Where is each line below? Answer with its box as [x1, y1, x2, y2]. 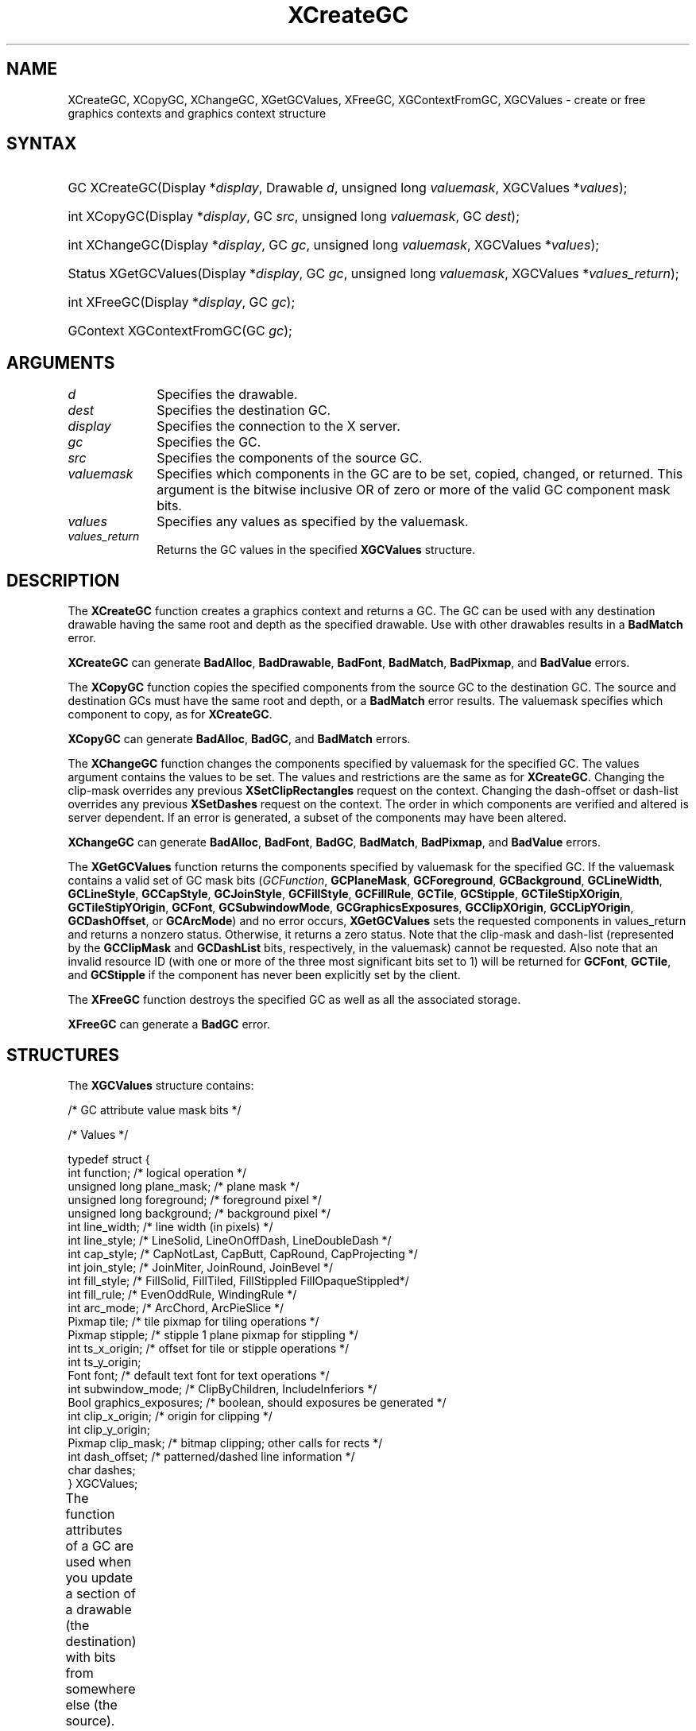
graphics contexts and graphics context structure [68, 106, 327, 120]
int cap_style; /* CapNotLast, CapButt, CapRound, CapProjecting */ [68, 1246, 418, 1260]
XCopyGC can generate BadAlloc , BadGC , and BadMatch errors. [68, 732, 411, 746]
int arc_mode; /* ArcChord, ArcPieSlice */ [68, 1300, 284, 1315]
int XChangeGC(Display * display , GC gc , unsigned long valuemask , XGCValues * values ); [68, 237, 600, 254]
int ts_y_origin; [68, 1354, 141, 1369]
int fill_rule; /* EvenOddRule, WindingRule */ [68, 1287, 297, 1301]
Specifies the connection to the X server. [157, 418, 400, 435]
